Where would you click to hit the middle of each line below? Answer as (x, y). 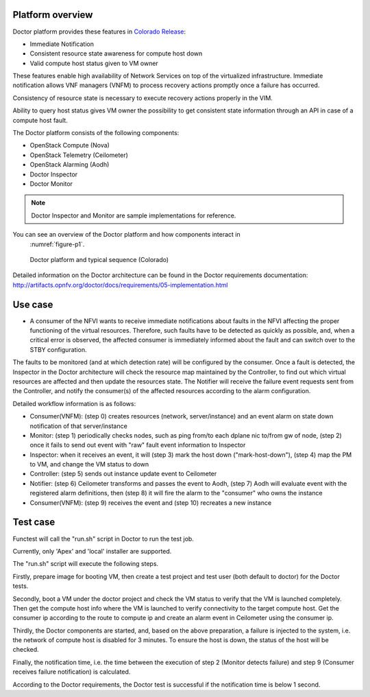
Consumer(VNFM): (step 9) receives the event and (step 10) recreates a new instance (151, 503)
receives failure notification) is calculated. (72, 672)
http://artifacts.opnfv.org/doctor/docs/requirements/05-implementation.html (120, 285)
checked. (26, 650)
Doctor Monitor (51, 184)
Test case (34, 522)
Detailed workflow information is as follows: (74, 403)
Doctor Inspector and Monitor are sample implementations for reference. (134, 215)
